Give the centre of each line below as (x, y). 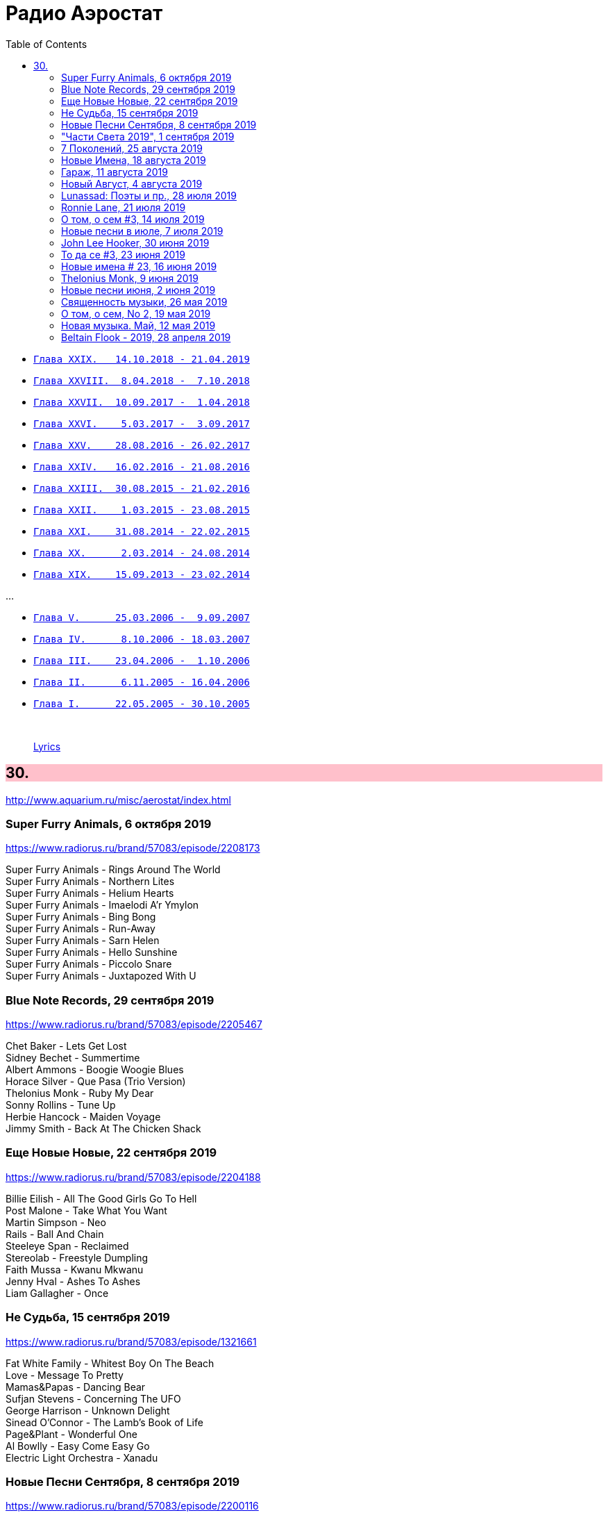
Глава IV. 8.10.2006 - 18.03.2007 (142, 639)
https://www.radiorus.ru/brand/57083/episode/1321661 (131, 1341)
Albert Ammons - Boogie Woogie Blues (95, 1070)
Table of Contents (47, 44)
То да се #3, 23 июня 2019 (123, 254)
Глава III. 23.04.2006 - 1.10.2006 (142, 660)
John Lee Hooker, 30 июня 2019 (135, 242)
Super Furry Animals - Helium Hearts (90, 893)
